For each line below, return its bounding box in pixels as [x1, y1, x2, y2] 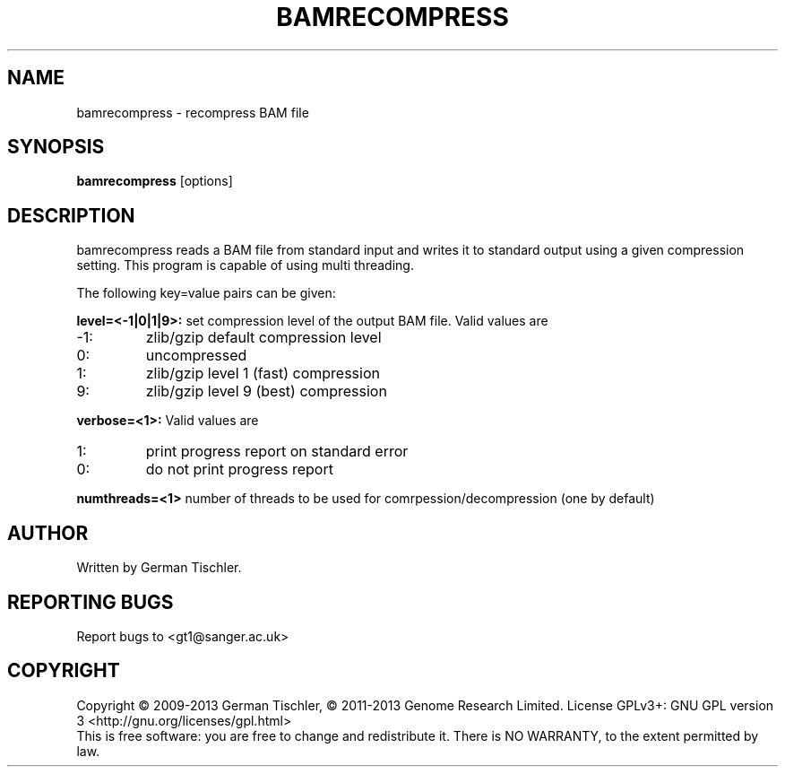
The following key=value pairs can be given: [76, 285, 336, 301]
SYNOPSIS [7, 135, 105, 159]
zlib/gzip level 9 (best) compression [145, 382, 387, 401]
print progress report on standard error [145, 442, 409, 461]
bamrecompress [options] [76, 173, 233, 189]
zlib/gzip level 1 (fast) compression [145, 364, 380, 383]
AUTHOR [7, 521, 89, 544]
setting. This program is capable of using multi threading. [76, 257, 414, 274]
